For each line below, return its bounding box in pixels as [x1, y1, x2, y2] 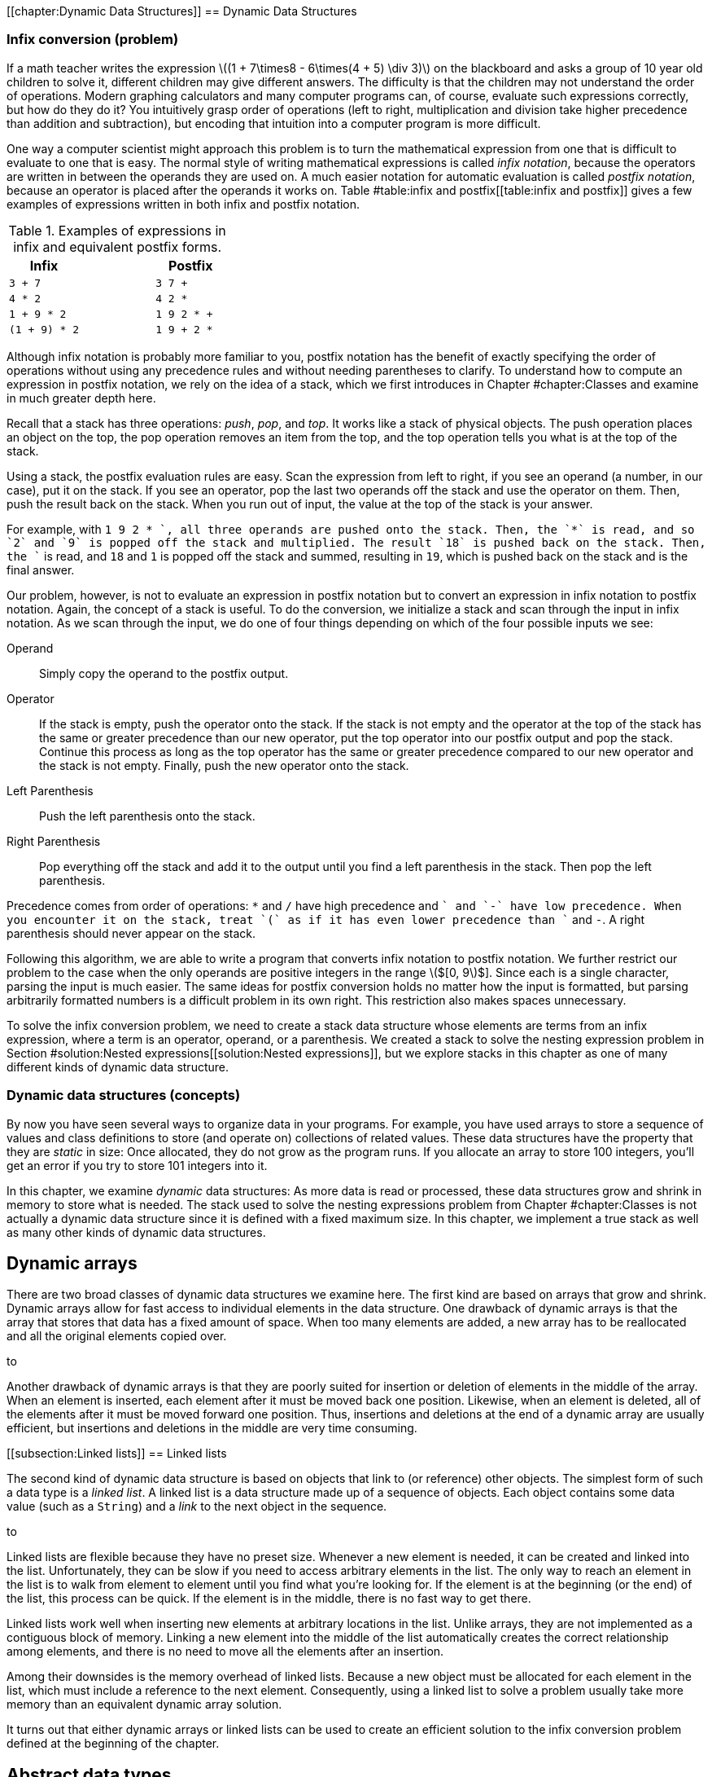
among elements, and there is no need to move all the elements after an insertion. [7, 1644, 444, 1659]
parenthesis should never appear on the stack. [7, 926, 256, 940]
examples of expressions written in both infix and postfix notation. [7, 196, 360, 211]
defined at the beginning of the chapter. [7, 1736, 220, 1751]
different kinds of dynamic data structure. [7, 1059, 229, 1074]
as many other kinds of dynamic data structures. [7, 1225, 266, 1239]
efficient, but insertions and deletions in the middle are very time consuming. [7, 1421, 417, 1436]
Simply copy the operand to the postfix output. [39, 666, 289, 680]
